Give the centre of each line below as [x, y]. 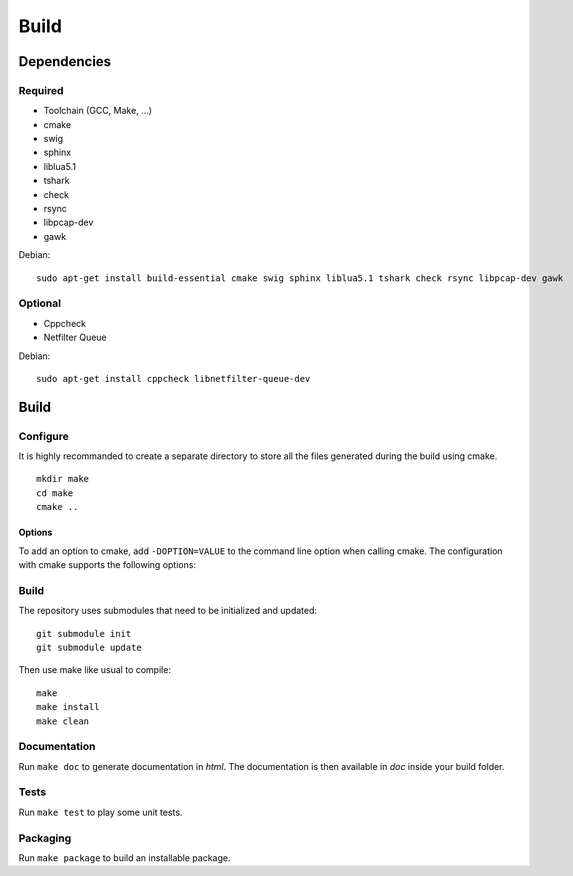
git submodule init [84, 633]
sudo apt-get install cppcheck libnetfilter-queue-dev [173, 378]
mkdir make [63, 479]
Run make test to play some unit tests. [100, 812]
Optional [40, 303]
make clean [63, 721]
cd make [55, 493]
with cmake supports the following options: [107, 565]
